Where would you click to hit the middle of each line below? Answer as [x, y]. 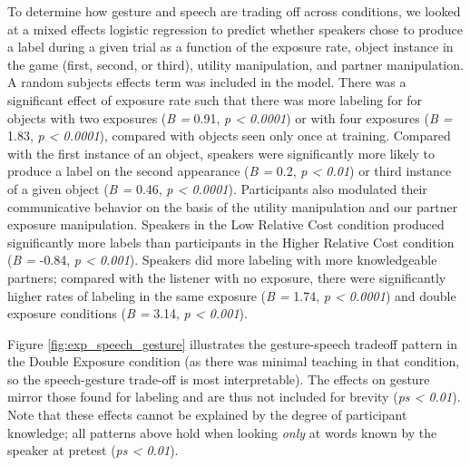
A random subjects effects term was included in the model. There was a [207, 82]
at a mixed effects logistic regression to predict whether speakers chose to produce [235, 29]
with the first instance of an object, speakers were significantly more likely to [221, 153]
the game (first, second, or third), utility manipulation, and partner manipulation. [235, 64]
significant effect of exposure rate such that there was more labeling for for [215, 99]
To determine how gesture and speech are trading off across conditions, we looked [234, 11]
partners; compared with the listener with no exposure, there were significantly [227, 277]
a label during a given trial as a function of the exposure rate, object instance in [230, 47]
